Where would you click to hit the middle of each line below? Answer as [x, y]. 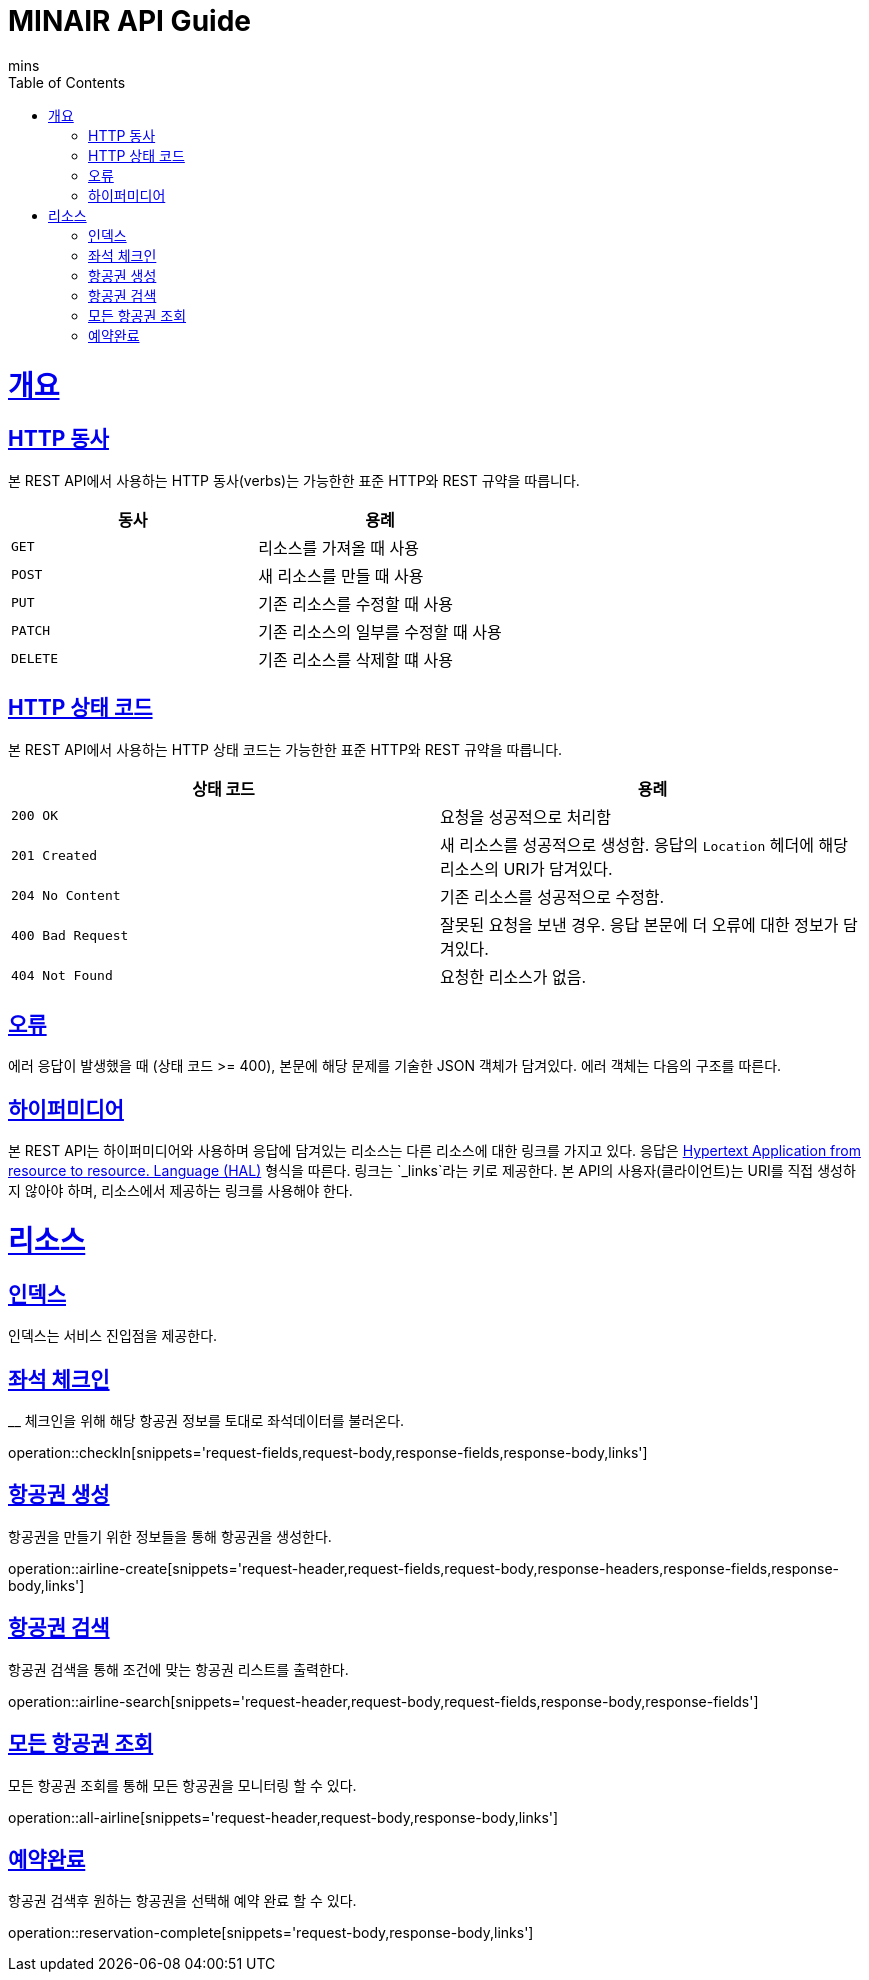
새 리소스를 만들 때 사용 [341, 575]
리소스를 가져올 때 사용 [339, 547]
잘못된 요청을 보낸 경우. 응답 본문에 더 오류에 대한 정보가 [639, 924]
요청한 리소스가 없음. [513, 976]
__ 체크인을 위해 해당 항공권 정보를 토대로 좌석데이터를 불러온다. [206, 1420]
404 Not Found [62, 976]
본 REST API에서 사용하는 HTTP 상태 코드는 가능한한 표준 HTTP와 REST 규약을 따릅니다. [285, 749]
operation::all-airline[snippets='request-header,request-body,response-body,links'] [283, 1817]
